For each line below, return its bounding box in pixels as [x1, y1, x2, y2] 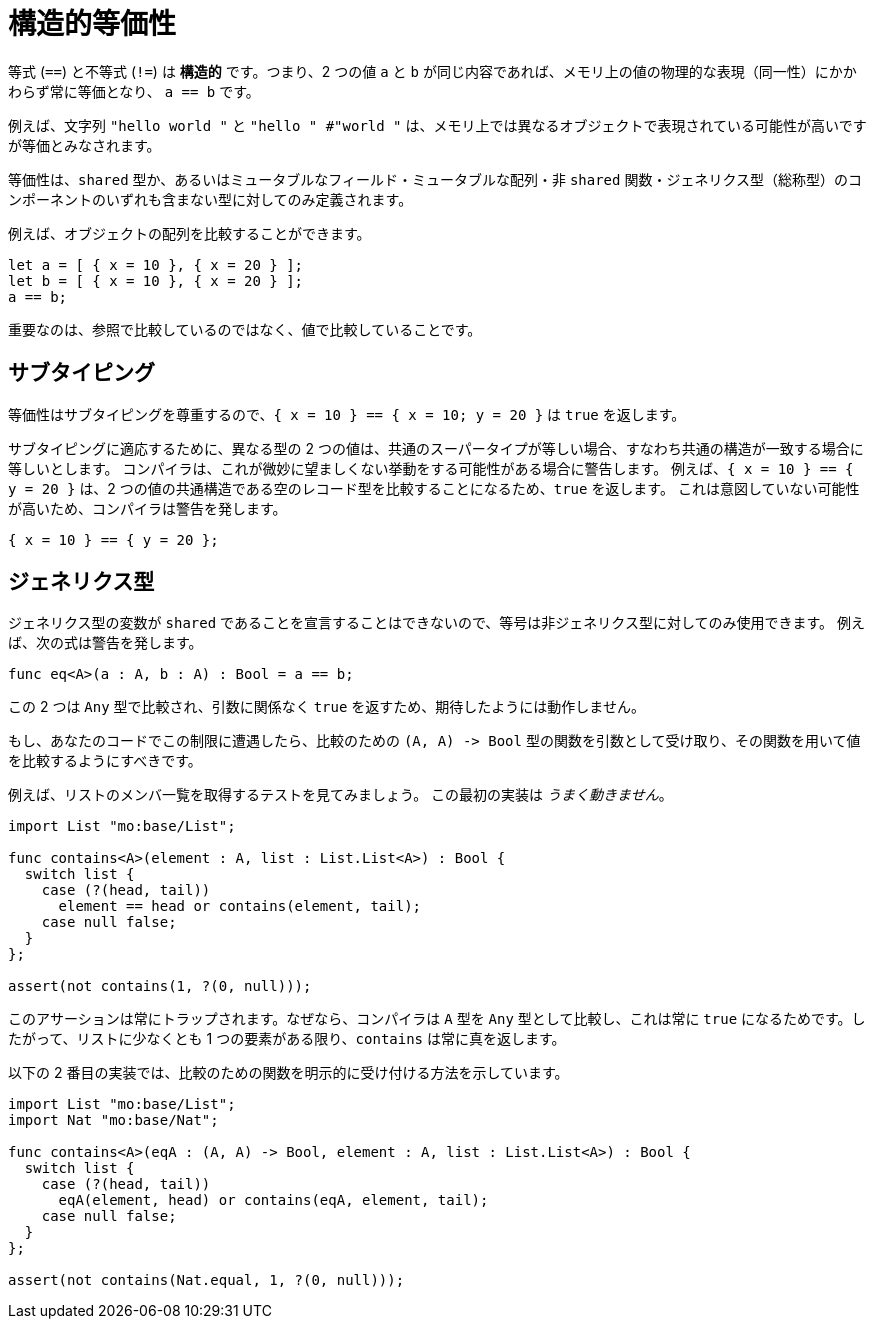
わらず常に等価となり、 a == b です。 [8, 82, 260, 100]
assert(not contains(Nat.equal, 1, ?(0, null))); [8, 1272, 405, 1289]
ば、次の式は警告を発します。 [8, 634, 203, 652]
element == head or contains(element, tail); [58, 898, 422, 915]
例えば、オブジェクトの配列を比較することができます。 [8, 224, 371, 242]
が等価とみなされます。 [8, 136, 161, 154]
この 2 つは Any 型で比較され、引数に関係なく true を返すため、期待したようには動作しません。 [8, 698, 645, 716]
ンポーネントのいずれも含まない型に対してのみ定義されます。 [8, 190, 413, 208]
